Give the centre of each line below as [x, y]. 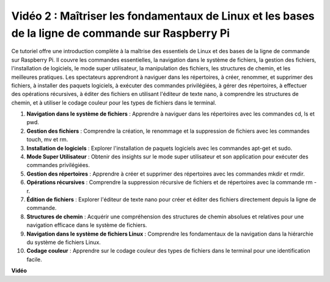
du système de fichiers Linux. [64, 242]
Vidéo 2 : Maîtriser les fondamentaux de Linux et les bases [163, 16]
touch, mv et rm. [47, 139]
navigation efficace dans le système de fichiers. [87, 225]
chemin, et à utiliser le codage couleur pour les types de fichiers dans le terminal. [114, 102]
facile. [34, 259]
